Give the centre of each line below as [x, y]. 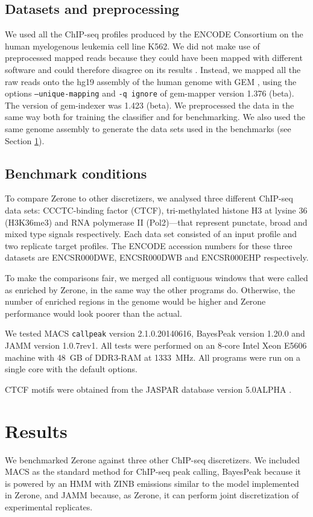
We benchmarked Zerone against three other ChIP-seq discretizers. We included [153, 459]
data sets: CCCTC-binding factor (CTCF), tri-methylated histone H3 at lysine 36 [156, 210]
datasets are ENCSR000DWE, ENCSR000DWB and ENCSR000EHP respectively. [157, 257]
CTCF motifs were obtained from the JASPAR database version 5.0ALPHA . [148, 389]
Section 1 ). [25, 140]
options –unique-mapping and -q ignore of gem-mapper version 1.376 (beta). [150, 93]
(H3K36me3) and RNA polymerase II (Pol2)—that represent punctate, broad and [156, 222]
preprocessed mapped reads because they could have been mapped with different [154, 58]
